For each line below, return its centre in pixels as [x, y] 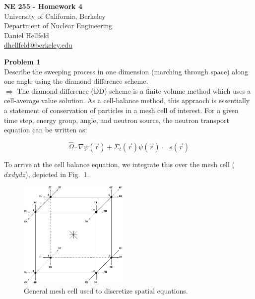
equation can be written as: [46, 130]
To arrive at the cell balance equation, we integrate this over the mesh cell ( [119, 164]
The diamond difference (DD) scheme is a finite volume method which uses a [134, 90]
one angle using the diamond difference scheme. [76, 81]
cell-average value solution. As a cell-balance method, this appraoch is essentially [127, 100]
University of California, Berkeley [55, 16]
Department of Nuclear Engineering [58, 26]
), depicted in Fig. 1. [57, 174]
